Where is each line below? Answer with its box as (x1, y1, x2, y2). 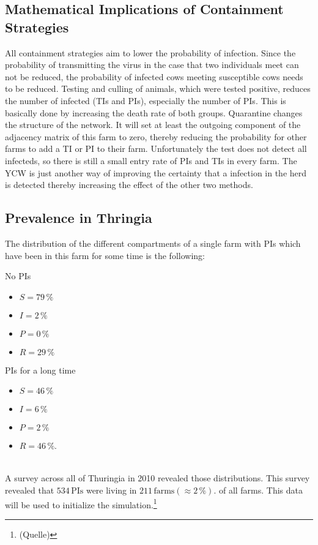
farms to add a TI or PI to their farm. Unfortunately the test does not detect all (5, 142, 307, 155)
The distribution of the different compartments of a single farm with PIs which (5, 236, 301, 249)
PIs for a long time (5, 363, 76, 376)
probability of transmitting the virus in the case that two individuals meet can (5, 58, 299, 71)
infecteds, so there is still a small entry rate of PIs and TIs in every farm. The (5, 154, 297, 167)
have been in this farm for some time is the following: (5, 249, 205, 261)
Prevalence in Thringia (5, 208, 152, 227)
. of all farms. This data (213, 484, 303, 497)
